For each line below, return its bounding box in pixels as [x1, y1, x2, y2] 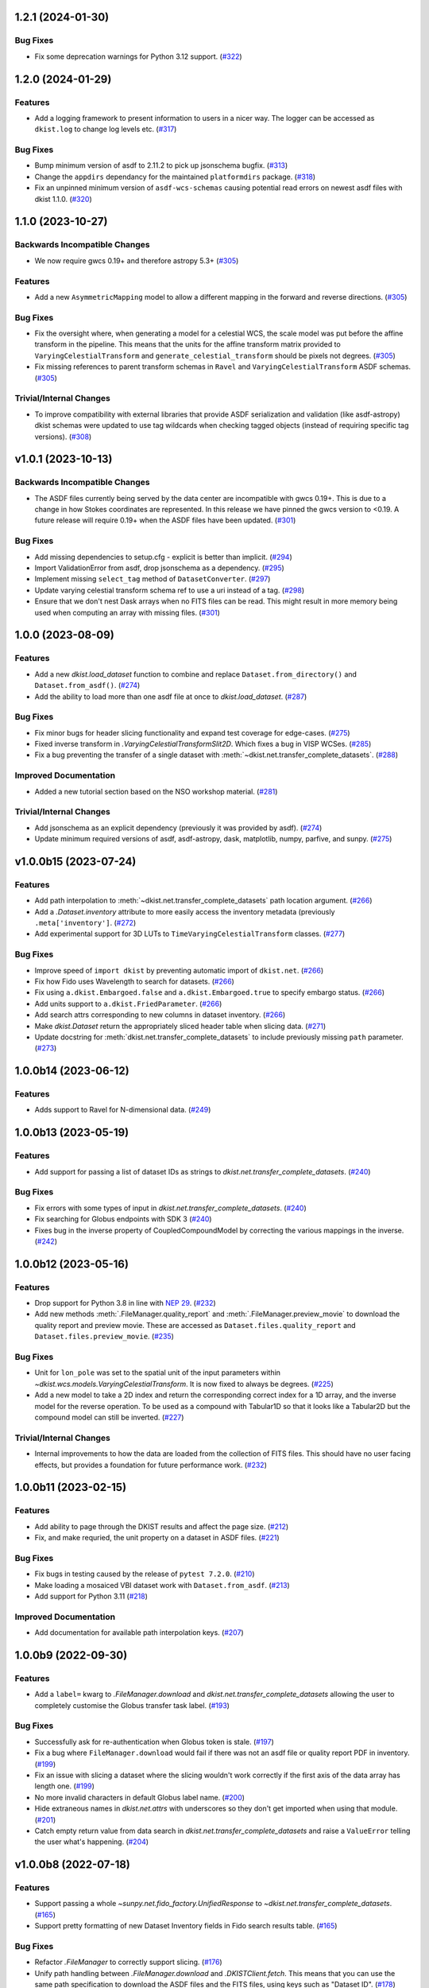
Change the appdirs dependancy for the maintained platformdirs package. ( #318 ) [34, 172, 316, 181]
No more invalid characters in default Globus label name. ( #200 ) [34, 1792, 245, 1802]
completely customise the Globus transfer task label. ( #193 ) [34, 1700, 230, 1710]
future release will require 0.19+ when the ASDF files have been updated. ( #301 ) [34, 515, 296, 525]
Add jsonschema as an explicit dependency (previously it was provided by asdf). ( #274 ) [34, 823, 323, 833]
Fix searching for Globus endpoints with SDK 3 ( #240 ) [34, 1214, 212, 1224]
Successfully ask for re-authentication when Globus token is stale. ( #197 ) [34, 1737, 274, 1746]
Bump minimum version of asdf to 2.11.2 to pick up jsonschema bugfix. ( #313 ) [34, 161, 288, 170]
